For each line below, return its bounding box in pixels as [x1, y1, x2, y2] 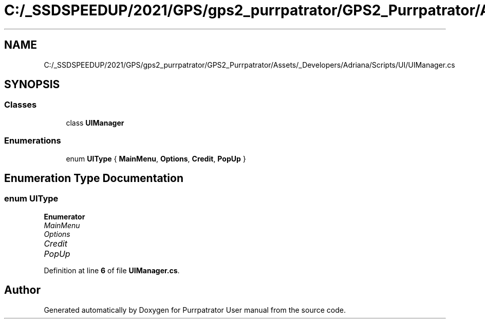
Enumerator [44, 212, 85, 221]
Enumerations [4, 135, 61, 146]
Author [4, 284, 41, 297]
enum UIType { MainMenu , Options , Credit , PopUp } [66, 154, 246, 163]
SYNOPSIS [4, 78, 60, 91]
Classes [4, 99, 37, 110]
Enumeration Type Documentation [4, 171, 183, 185]
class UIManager [66, 118, 124, 127]
